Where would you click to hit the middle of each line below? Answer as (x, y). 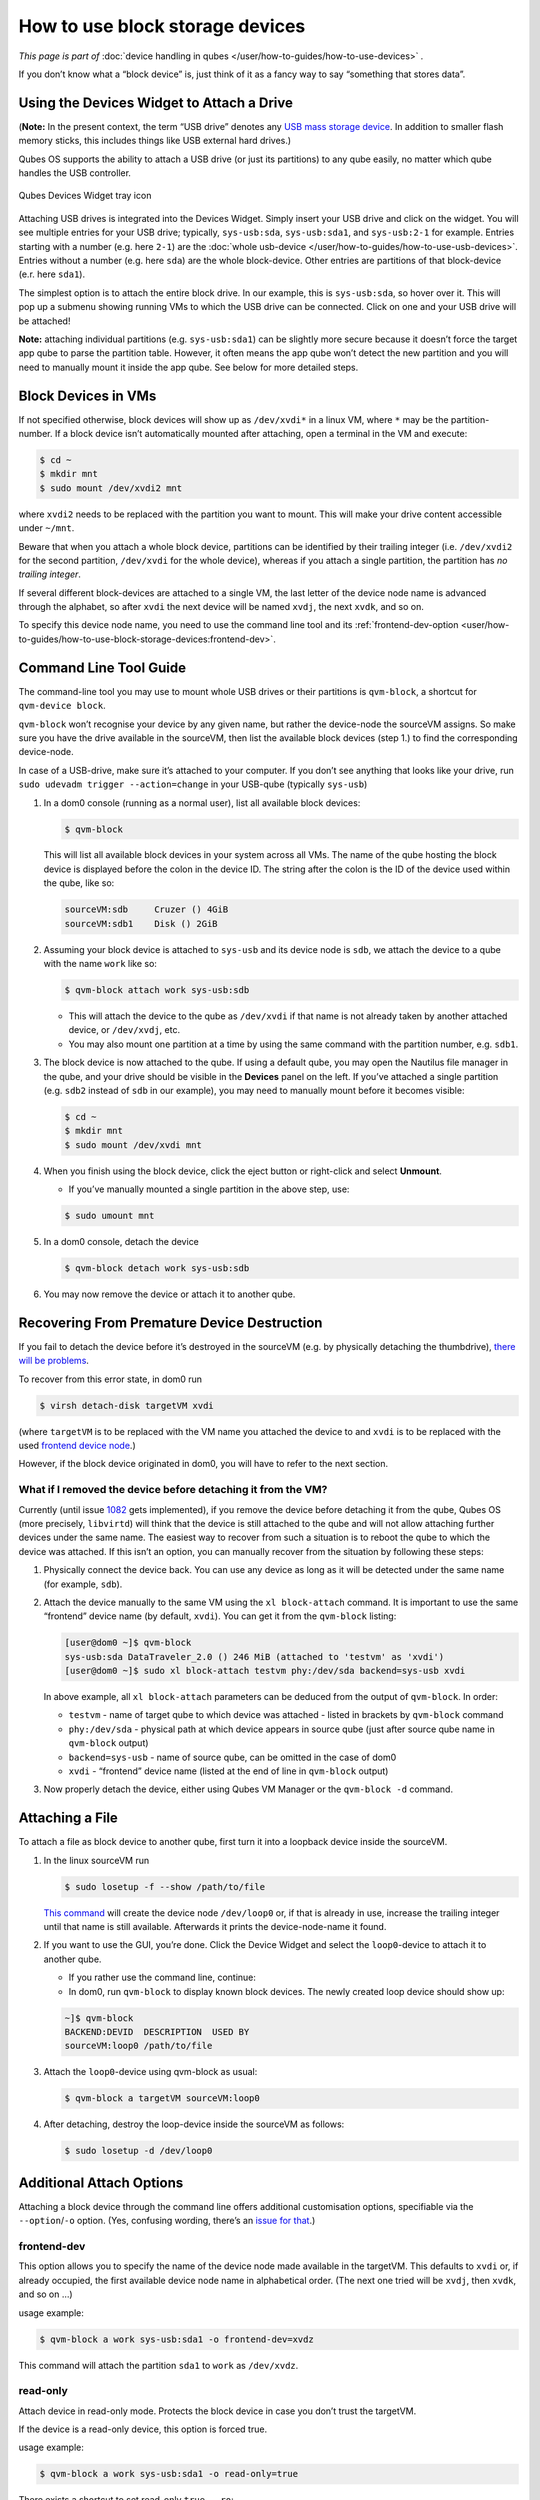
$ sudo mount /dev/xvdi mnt (133, 1144)
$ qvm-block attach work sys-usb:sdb (157, 990)
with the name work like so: (100, 964)
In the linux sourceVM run (96, 1860)
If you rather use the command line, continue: (162, 1977)
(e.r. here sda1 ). (51, 274)
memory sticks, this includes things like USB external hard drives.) (155, 141)
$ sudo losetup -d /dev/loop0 (138, 2151)
